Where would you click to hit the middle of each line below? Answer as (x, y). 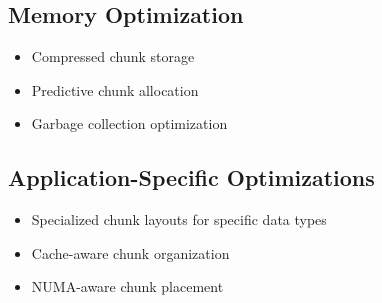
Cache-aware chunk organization (130, 252)
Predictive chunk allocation (115, 89)
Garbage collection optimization (129, 123)
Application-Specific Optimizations (191, 177)
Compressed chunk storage (113, 56)
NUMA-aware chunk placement (127, 286)
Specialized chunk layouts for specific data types (179, 219)
